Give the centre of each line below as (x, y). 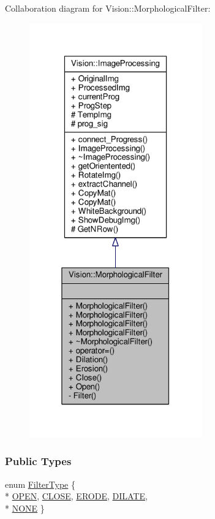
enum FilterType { (40, 484)
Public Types (38, 461)
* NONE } (25, 508)
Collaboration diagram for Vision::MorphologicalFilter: (108, 8)
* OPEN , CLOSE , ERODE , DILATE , (76, 496)
